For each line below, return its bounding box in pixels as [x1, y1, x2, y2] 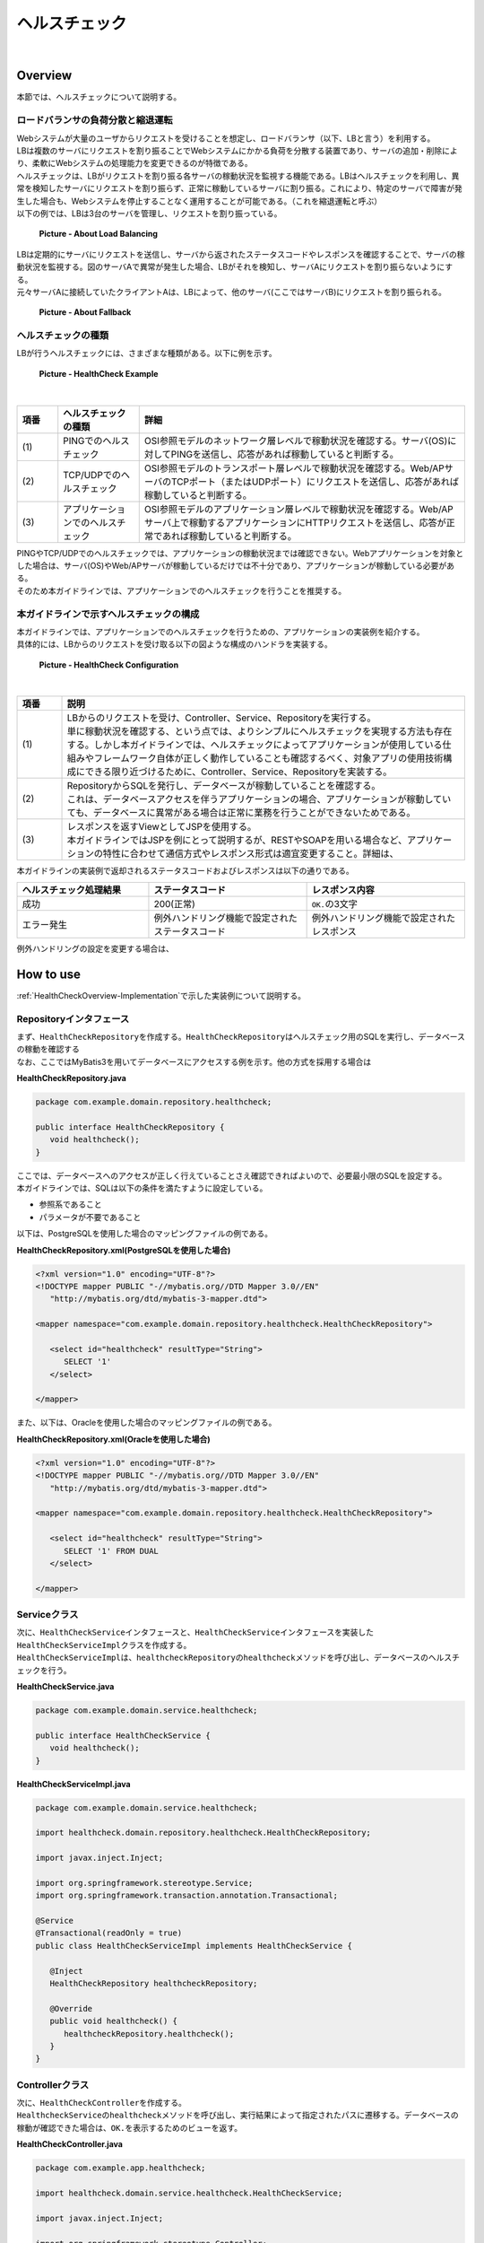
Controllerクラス [16, 2078, 90, 2090]
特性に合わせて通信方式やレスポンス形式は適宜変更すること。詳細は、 [102, 848, 399, 860]
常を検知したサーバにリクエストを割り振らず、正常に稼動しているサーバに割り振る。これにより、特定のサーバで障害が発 [16, 183, 463, 194]
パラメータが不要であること [39, 1211, 142, 1222]
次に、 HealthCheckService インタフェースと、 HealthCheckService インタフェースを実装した [16, 1627, 375, 1637]
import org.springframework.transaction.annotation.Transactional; [35, 1890, 339, 1901]
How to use [16, 966, 81, 982]
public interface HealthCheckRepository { [35, 1121, 225, 1132]
